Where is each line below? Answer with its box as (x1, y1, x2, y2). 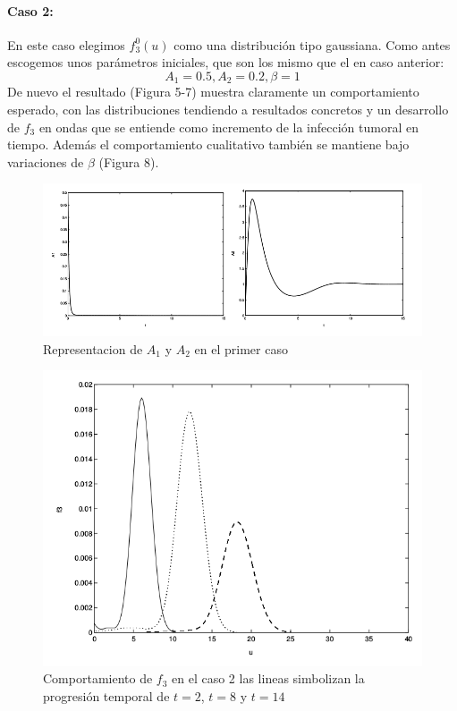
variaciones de (7, 152, 84, 171)
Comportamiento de (43, 669, 153, 688)
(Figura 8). (98, 152, 159, 171)
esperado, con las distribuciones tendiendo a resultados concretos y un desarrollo (7, 100, 449, 119)
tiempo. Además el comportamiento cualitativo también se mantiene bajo (7, 135, 410, 154)
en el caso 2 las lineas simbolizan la (172, 669, 365, 688)
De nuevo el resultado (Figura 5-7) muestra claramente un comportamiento (7, 82, 419, 101)
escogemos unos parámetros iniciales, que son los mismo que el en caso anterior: (7, 53, 444, 72)
